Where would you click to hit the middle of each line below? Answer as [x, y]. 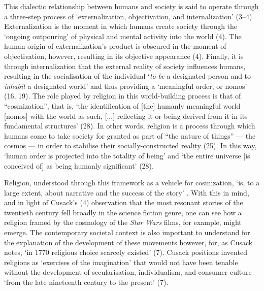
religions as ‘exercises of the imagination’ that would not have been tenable [121, 262]
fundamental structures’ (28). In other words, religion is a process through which [130, 126]
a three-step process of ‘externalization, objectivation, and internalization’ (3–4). [129, 16]
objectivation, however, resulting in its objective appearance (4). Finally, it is [124, 56]
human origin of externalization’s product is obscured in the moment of [115, 46]
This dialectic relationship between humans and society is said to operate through [131, 6]
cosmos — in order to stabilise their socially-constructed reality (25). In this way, [130, 145]
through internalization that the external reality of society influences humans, [125, 66]
